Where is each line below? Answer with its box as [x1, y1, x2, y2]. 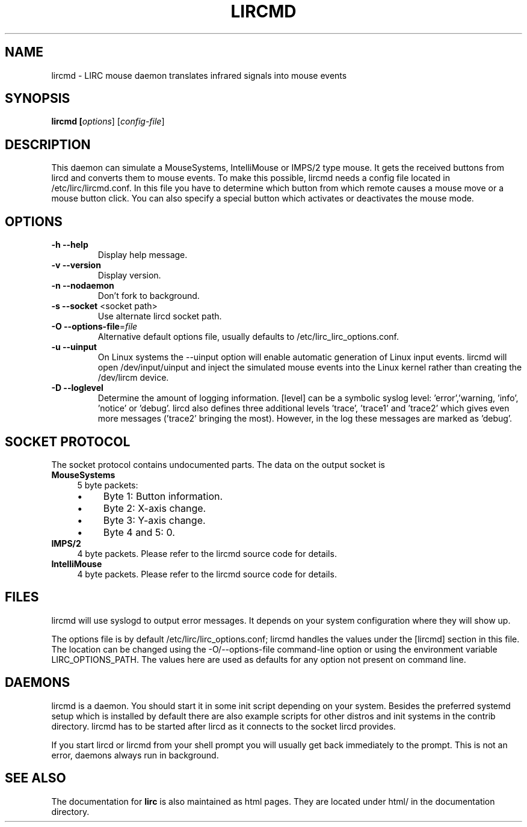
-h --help [51, 239, 88, 250]
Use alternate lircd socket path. [97, 311, 222, 322]
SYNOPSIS [5, 91, 70, 106]
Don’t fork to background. [97, 291, 200, 301]
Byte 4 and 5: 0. [103, 526, 175, 538]
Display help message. [97, 250, 188, 260]
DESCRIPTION [5, 137, 91, 152]
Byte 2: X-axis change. [103, 502, 206, 514]
